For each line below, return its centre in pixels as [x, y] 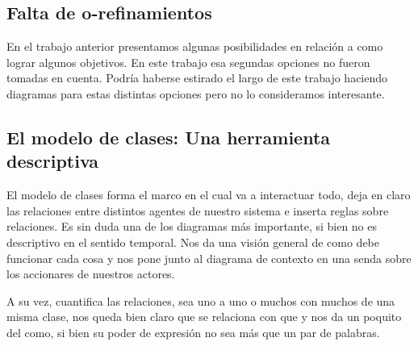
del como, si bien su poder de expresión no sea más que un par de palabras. [193, 332]
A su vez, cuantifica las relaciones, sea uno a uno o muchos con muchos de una [201, 300]
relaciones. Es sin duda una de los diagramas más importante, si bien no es [192, 226]
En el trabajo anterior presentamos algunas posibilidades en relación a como [195, 46]
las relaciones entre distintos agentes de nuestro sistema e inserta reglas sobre [198, 210]
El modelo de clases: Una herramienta [169, 137]
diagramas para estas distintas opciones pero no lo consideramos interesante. [196, 93]
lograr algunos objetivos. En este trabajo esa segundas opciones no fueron [188, 62]
